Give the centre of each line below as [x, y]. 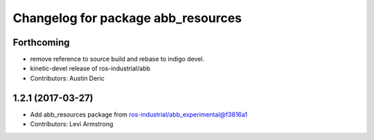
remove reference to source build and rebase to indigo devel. [117, 59]
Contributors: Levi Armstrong [72, 124]
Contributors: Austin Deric [68, 78]
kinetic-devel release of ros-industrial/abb [90, 68]
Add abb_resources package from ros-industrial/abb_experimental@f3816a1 [139, 114]
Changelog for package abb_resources [127, 18]
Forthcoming [41, 42]
